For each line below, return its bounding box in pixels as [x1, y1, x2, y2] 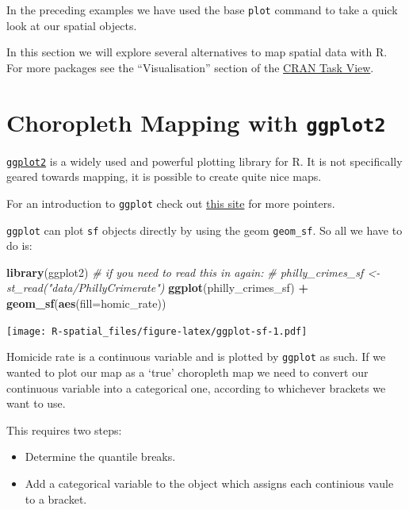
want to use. [6, 395, 66, 412]
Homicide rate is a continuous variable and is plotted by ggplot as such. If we [6, 348, 386, 365]
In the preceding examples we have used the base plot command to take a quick [6, 2, 398, 17]
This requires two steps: [6, 421, 122, 438]
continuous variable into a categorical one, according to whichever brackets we [6, 379, 386, 396]
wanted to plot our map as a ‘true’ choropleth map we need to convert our [6, 363, 369, 380]
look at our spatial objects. [6, 17, 137, 33]
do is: [6, 237, 32, 254]
